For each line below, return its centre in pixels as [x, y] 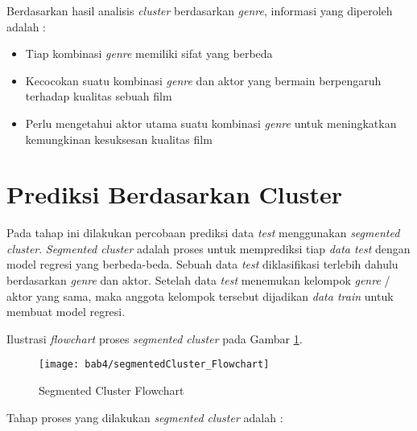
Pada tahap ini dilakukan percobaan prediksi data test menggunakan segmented [203, 233]
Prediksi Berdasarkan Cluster [174, 194]
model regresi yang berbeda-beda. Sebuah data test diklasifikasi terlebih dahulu [202, 264]
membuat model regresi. [66, 312]
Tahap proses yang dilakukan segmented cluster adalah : [145, 417]
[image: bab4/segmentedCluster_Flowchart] [154, 365]
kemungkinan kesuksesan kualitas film [119, 139]
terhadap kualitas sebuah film [99, 96]
